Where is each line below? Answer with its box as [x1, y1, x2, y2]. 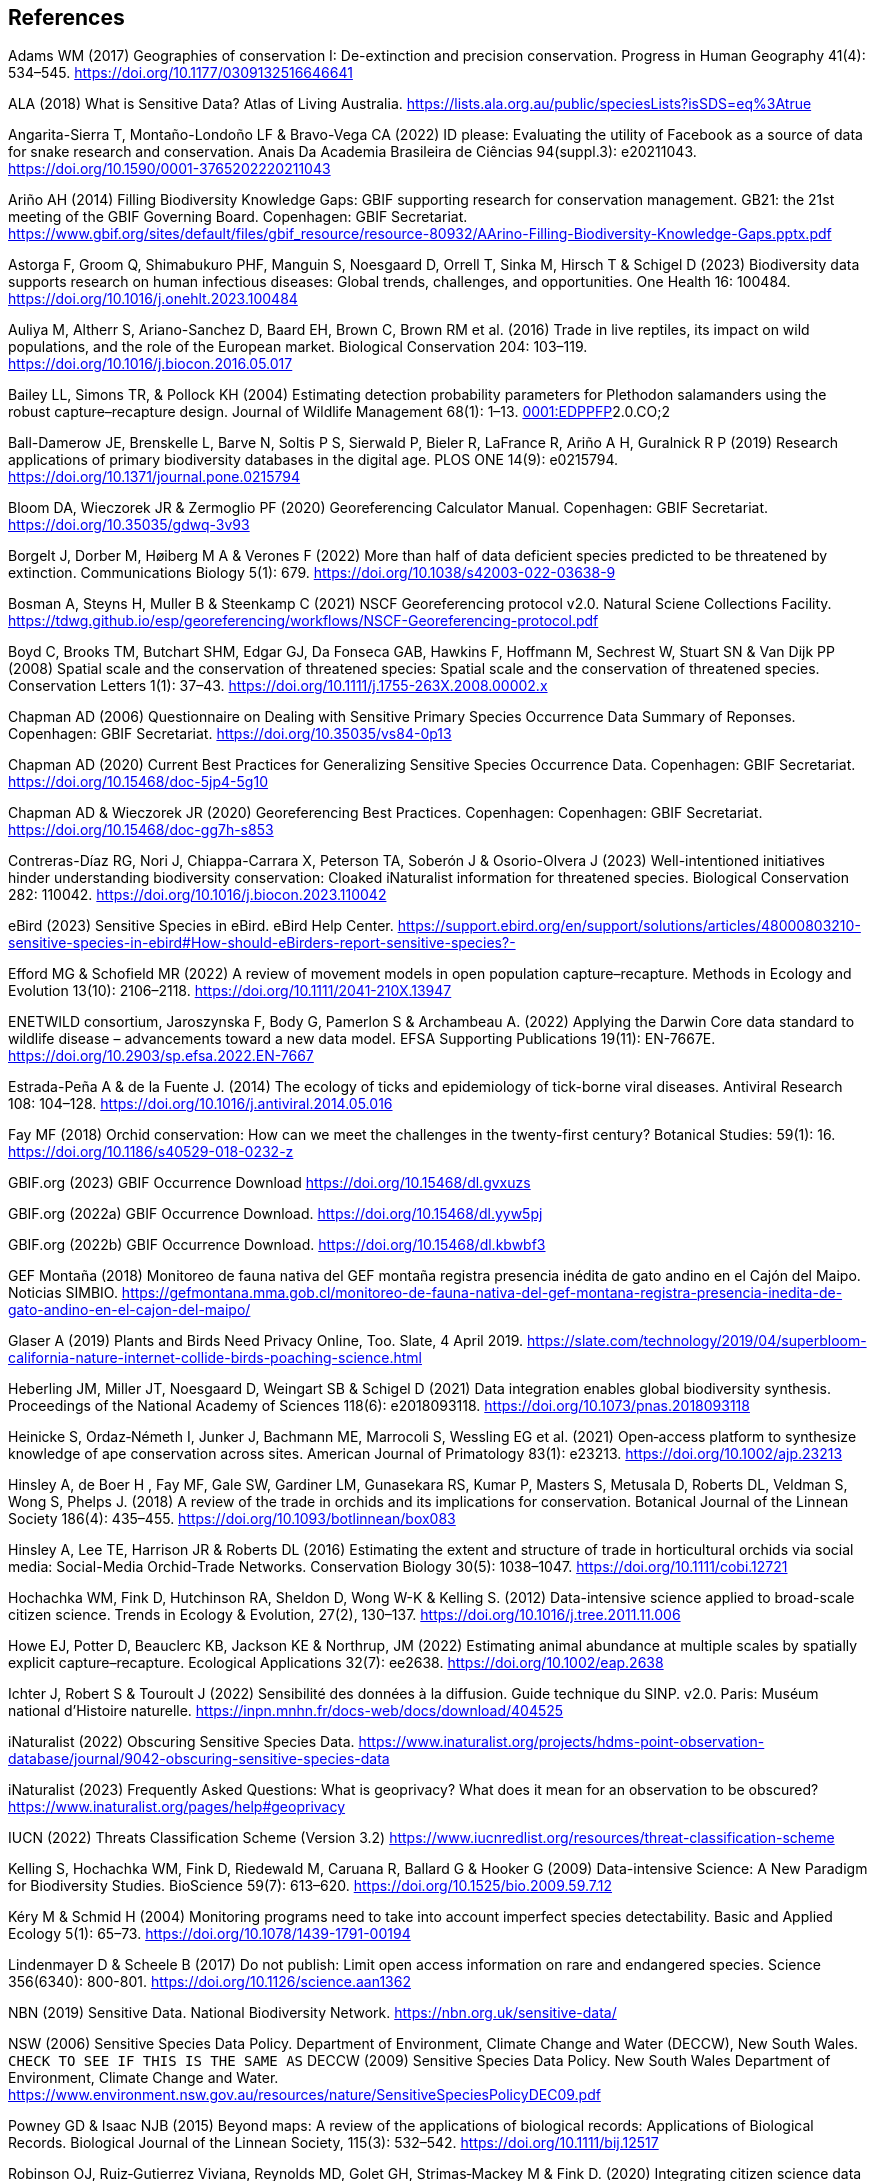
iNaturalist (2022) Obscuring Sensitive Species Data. [8, 1733, 355, 1751]
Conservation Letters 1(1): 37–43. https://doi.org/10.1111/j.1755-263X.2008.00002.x [8, 677, 548, 695]
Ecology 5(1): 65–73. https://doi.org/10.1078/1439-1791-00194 [8, 1925, 411, 1943]
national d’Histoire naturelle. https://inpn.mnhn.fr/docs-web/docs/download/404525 [8, 1702, 564, 1720]
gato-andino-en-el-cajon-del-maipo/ [8, 1301, 251, 1319]
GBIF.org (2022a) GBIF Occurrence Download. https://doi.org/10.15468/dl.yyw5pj [8, 1205, 543, 1223]
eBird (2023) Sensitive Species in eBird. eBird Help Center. [8, 917, 394, 935]
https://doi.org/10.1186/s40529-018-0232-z [8, 1143, 294, 1161]
